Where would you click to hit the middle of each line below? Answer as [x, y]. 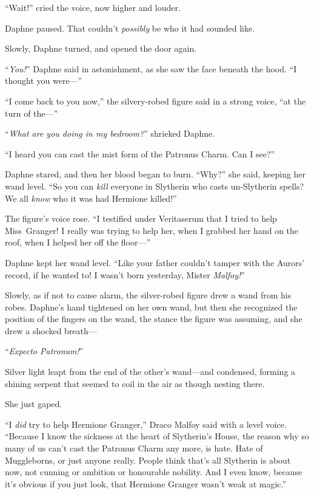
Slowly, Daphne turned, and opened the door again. [101, 48]
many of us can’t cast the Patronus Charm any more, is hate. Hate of [134, 448]
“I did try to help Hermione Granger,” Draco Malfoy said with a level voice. [146, 424]
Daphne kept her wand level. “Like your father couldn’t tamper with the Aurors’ [155, 262]
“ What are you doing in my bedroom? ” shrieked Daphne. [110, 133]
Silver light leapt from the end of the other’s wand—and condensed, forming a [150, 372]
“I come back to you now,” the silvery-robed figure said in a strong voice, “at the [155, 101]
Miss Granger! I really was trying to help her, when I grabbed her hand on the [152, 230]
